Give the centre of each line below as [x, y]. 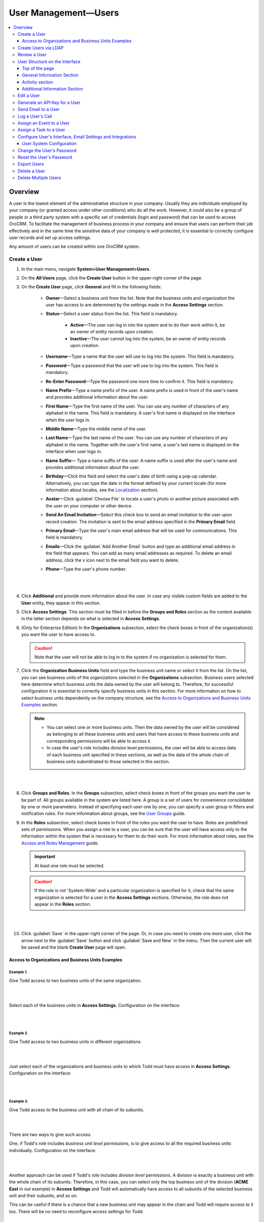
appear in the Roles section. [63, 904]
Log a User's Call [35, 116]
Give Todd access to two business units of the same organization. [75, 981]
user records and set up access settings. [50, 238]
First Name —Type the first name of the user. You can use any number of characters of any [137, 406]
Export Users [31, 164]
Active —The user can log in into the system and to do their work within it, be [147, 325]
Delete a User [32, 171]
